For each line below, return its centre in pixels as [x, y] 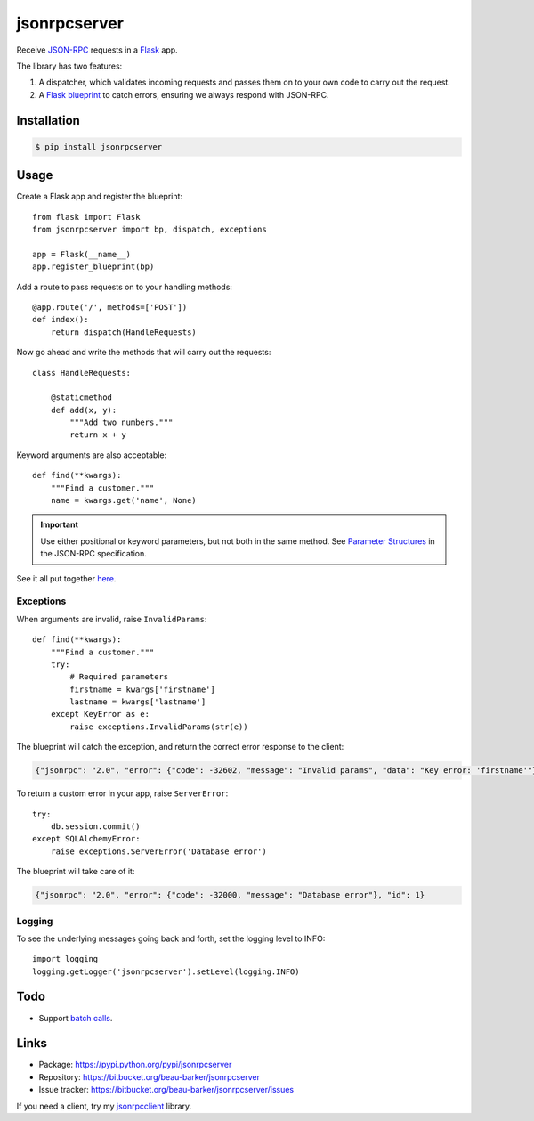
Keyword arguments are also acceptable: [92, 455]
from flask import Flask [86, 217]
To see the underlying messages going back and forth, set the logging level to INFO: [171, 938]
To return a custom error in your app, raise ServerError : [122, 793]
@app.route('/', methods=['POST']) [110, 307]
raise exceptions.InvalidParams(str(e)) [159, 727]
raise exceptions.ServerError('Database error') [158, 851]
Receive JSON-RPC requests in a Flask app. [97, 50]
